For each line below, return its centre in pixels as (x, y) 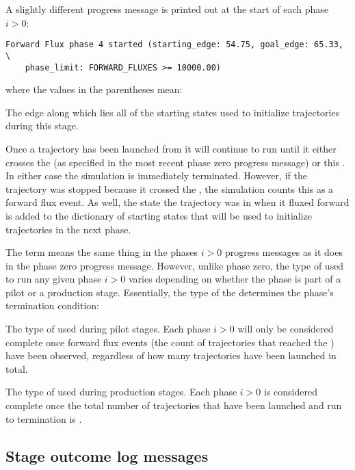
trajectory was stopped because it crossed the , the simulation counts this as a (170, 188)
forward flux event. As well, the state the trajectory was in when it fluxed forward (177, 202)
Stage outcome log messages (107, 455)
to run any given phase (54, 279)
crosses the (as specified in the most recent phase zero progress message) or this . (175, 162)
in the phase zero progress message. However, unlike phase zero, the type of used (175, 265)
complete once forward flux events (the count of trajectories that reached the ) (170, 342)
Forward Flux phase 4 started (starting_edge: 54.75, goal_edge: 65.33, (174, 45)
